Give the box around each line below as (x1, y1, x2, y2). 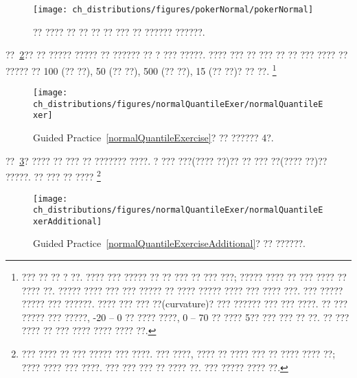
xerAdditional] (33, 216, 102, 226)
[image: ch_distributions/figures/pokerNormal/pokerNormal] (33, 5, 314, 14)
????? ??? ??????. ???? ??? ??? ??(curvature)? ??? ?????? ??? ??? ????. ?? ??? (21, 296, 348, 311)
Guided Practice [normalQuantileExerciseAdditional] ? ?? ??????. (33, 236, 306, 250)
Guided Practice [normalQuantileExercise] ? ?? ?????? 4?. (33, 130, 274, 145)
